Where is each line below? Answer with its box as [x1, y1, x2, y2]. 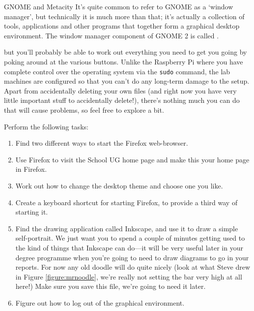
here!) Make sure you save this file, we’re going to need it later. [15, 281, 206, 291]
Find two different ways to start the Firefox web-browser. [15, 138, 188, 148]
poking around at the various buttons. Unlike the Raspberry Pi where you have [4, 56, 243, 66]
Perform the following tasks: [4, 121, 88, 131]
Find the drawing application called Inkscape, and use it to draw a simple [15, 223, 238, 233]
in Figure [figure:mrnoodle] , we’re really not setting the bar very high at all [15, 271, 242, 281]
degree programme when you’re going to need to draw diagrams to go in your [15, 252, 249, 262]
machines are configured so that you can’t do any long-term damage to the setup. [4, 76, 250, 86]
